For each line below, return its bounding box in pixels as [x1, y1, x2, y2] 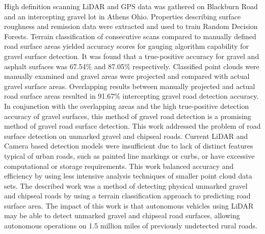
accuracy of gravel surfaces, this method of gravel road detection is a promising [4, 110, 251, 121]
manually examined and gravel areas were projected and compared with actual [4, 71, 250, 81]
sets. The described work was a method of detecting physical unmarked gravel [4, 180, 248, 191]
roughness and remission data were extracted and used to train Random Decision [4, 21, 258, 32]
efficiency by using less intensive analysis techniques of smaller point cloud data [4, 170, 252, 181]
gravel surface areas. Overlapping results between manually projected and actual [4, 80, 255, 91]
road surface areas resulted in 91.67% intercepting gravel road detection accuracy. [4, 91, 259, 101]
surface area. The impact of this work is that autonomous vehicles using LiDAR [4, 200, 254, 211]
